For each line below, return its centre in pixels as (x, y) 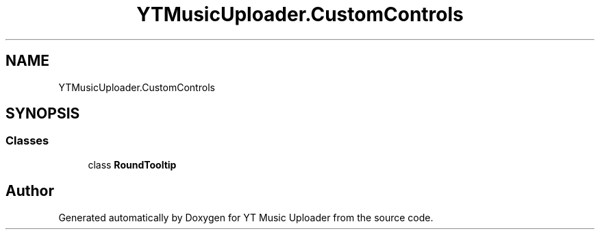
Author (30, 191)
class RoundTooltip (132, 164)
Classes (27, 141)
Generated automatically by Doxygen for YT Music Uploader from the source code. (246, 217)
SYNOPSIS (43, 114)
